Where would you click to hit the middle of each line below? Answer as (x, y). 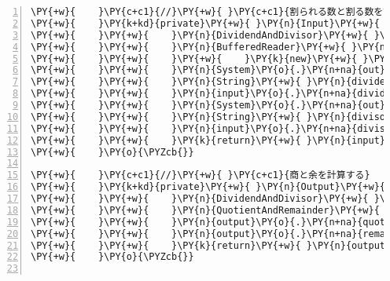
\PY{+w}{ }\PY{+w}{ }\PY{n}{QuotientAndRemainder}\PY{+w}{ (205, 210)
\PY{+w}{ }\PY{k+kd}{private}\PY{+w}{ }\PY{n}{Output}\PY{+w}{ (208, 187)
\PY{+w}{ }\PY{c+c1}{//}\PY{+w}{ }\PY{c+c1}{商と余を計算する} (201, 175)
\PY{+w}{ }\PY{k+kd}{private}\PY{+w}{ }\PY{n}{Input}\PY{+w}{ (205, 23)
